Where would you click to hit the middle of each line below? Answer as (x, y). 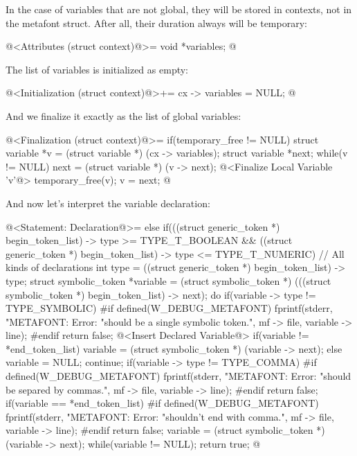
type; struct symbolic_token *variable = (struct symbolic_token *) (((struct (168, 280)
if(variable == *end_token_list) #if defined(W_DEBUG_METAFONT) (162, 403)
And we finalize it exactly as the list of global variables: (123, 115)
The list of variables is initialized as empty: (97, 69)
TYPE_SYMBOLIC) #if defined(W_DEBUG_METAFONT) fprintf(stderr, (169, 308)
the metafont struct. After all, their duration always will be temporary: (156, 23)
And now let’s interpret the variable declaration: (108, 203)
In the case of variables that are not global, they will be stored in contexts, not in (179, 9)
